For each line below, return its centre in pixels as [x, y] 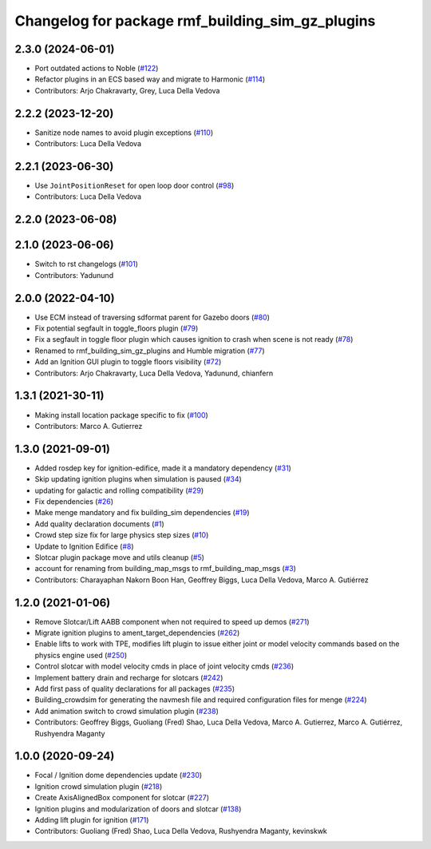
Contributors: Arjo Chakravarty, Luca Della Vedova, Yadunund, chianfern [154, 373]
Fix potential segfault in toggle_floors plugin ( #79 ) [117, 328]
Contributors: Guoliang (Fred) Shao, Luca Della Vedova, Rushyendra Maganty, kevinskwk [181, 831]
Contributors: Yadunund [74, 275]
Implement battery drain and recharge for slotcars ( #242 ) [129, 677]
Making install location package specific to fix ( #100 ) [122, 415]
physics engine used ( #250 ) [81, 655]
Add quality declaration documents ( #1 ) [100, 524]
